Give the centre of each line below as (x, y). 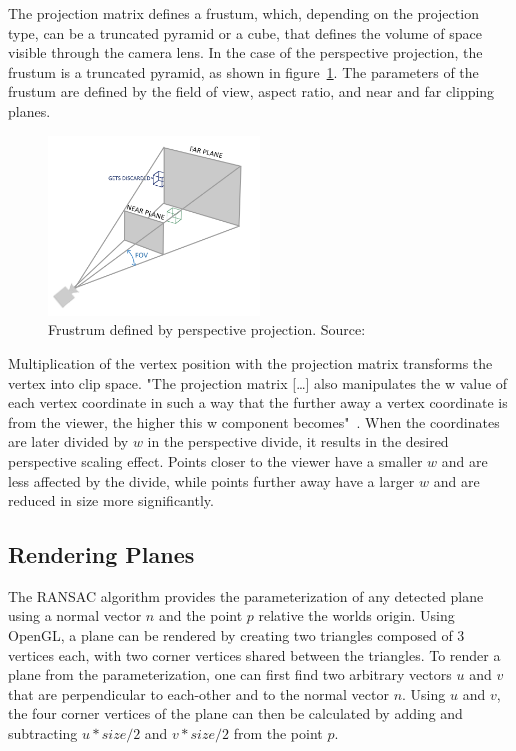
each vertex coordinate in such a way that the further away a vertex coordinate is (258, 402)
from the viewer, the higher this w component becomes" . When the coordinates (254, 421)
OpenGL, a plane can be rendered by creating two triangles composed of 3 (236, 635)
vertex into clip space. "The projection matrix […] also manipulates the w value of (258, 382)
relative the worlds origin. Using (356, 615)
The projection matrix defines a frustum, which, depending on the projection (243, 13)
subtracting (43, 733)
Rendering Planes (101, 554)
